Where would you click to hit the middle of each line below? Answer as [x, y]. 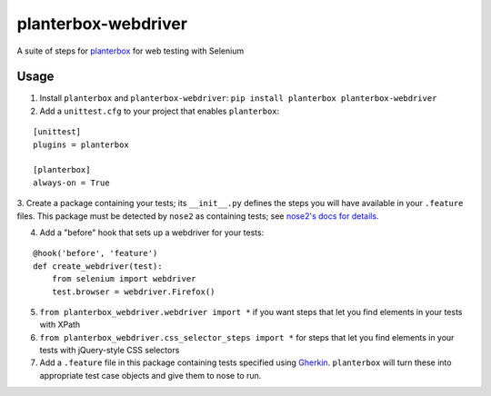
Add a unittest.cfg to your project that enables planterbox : [160, 111]
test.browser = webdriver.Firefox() [133, 292]
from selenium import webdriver [124, 279]
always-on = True [71, 183]
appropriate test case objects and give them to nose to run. [150, 375]
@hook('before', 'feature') [95, 253]
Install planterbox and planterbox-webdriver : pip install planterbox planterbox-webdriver [238, 98]
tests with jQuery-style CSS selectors [110, 351]
